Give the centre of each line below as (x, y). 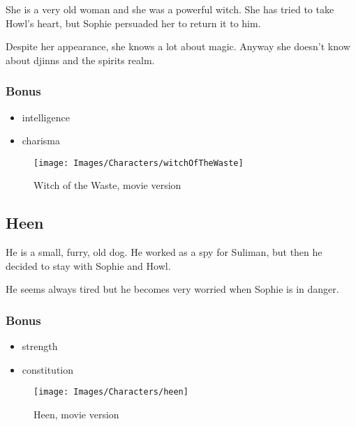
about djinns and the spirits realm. (80, 60)
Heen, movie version (76, 414)
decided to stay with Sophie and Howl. (88, 265)
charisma (41, 140)
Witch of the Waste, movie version (107, 185)
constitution (48, 369)
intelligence (46, 117)
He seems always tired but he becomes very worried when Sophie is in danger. (172, 289)
